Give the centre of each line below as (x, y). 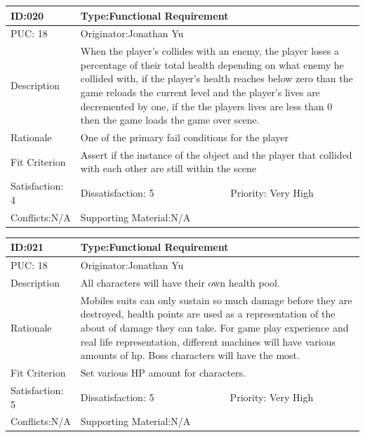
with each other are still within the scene (168, 168)
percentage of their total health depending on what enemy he (212, 64)
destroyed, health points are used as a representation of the (208, 314)
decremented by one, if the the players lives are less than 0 (206, 106)
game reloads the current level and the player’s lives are (200, 92)
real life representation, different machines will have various (208, 341)
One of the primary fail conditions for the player (184, 137)
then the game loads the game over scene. (170, 120)
